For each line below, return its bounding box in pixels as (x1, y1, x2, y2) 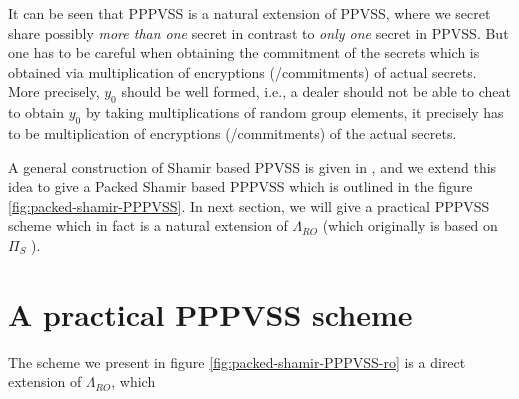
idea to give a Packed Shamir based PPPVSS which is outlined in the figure (8, 176, 473, 197)
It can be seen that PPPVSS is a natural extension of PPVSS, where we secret (8, 3, 491, 23)
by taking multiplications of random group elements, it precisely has (85, 102, 504, 123)
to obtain (8, 102, 65, 123)
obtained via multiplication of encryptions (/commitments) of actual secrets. (8, 61, 477, 82)
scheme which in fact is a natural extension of (8, 215, 288, 236)
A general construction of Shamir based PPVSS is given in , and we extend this (8, 156, 497, 177)
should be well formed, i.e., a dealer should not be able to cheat (121, 81, 511, 102)
